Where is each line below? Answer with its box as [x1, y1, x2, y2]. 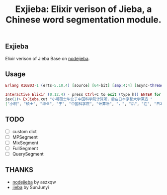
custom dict [12, 128, 37, 134]
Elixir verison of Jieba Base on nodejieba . [5, 55, 90, 61]
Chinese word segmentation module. [5, 14, 162, 25]
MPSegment [12, 134, 38, 140]
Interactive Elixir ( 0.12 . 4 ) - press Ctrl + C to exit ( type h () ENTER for [5, 92, 162, 97]
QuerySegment [12, 151, 44, 157]
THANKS [5, 166, 34, 174]
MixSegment [12, 140, 39, 146]
